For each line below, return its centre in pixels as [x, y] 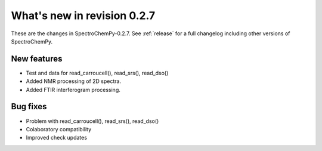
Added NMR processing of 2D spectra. [74, 81]
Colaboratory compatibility [59, 129]
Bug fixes [29, 107]
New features [37, 59]
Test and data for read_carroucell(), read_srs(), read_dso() [97, 73]
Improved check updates [57, 138]
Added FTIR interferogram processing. [73, 90]
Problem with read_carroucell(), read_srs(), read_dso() [92, 121]
